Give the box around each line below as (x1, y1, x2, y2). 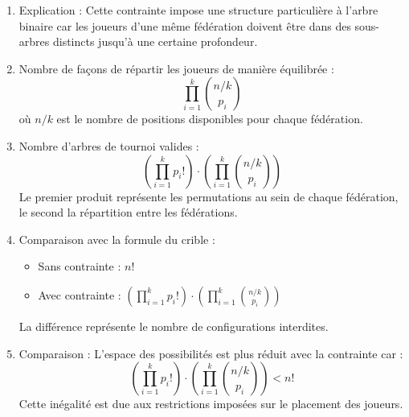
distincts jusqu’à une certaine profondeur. (52, 33, 258, 50)
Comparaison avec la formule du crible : (18, 230, 215, 247)
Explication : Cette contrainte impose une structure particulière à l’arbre (18, 2, 378, 18)
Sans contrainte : (38, 258, 121, 275)
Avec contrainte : (38, 286, 121, 303)
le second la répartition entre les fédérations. (18, 204, 238, 221)
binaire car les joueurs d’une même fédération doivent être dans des (18, 17, 351, 34)
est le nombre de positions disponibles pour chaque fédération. (56, 110, 363, 127)
